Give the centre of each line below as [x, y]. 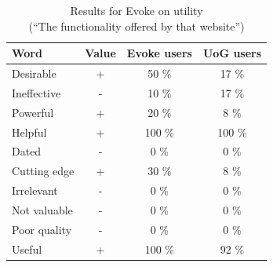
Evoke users [159, 53]
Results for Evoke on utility [136, 10]
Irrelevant [35, 190]
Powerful [33, 112]
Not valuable [42, 209]
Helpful [29, 132]
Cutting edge [43, 171]
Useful [27, 249]
